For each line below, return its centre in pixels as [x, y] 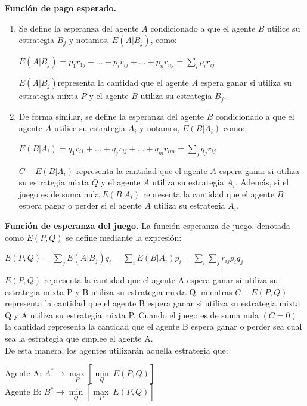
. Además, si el [262, 182]
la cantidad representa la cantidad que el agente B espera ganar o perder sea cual [153, 326]
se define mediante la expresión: [124, 237]
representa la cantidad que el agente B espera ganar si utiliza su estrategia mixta [153, 303]
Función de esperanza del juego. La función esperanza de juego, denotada [148, 225]
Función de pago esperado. [61, 8]
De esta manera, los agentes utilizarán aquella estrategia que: [117, 350]
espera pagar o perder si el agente [80, 205]
